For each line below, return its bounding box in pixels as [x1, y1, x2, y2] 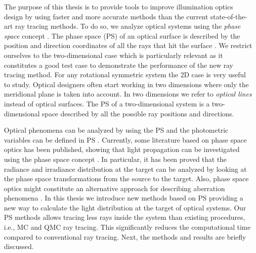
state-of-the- [210, 11, 248, 21]
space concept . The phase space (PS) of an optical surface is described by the [4, 30, 240, 41]
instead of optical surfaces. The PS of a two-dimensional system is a [4, 98, 210, 108]
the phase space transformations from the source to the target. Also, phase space [4, 173, 249, 184]
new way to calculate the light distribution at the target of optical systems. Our [4, 202, 246, 212]
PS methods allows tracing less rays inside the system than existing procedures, [4, 212, 245, 222]
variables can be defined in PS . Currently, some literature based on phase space [4, 134, 247, 145]
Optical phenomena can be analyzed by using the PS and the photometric [4, 125, 228, 135]
